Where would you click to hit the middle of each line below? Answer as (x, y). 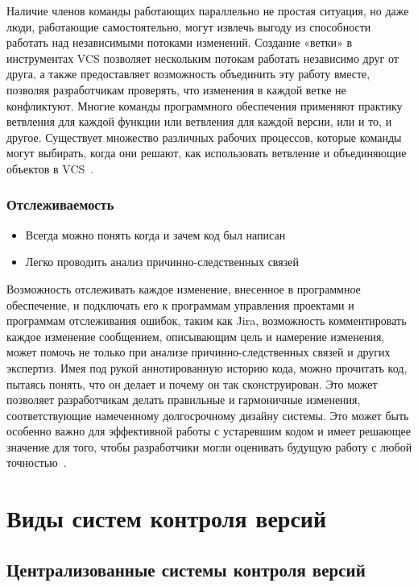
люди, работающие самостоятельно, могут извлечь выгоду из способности (189, 26)
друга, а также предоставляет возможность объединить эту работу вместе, (188, 74)
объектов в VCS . (50, 168)
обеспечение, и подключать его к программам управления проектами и (180, 304)
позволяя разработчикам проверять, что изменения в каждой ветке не (176, 89)
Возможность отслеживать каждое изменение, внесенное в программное (184, 288)
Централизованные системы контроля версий (186, 569)
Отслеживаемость (60, 204)
